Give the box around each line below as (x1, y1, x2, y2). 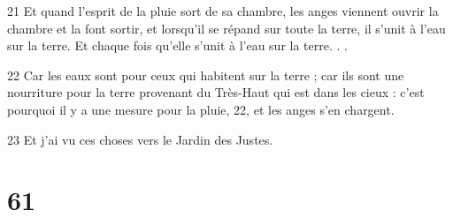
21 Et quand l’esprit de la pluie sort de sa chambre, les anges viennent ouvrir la (7, 2, 439, 19)
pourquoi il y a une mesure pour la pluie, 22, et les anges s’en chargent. (7, 100, 395, 118)
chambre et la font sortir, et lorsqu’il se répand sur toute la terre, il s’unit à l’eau (7, 19, 446, 37)
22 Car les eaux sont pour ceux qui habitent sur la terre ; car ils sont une (7, 65, 404, 84)
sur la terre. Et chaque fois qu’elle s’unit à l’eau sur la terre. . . (7, 36, 348, 55)
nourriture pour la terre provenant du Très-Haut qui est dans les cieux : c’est (7, 83, 425, 101)
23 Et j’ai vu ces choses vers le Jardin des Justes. (7, 130, 273, 148)
